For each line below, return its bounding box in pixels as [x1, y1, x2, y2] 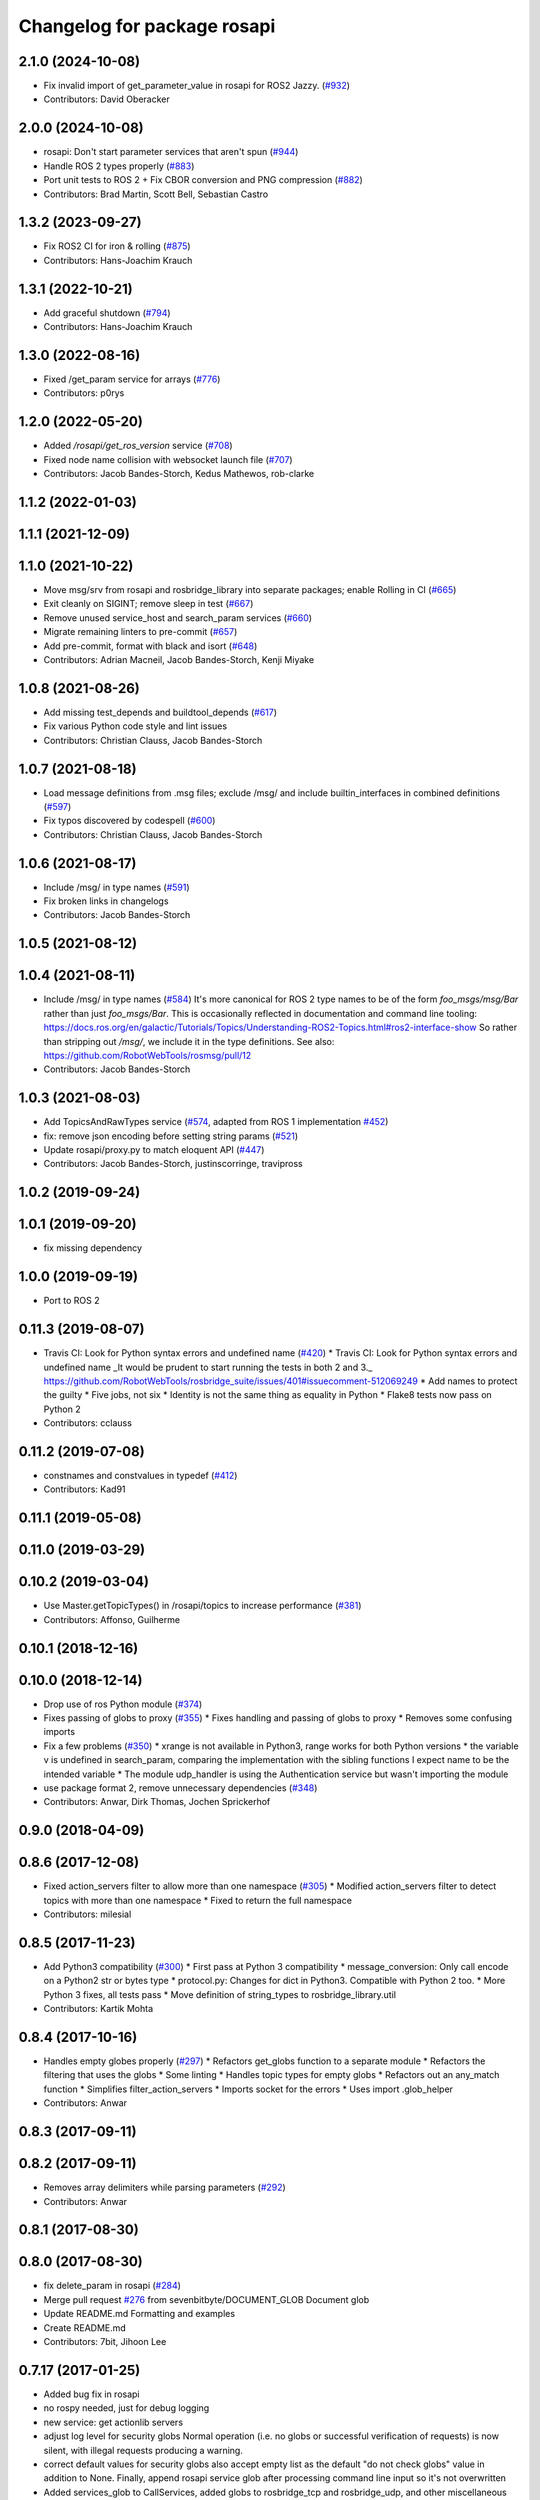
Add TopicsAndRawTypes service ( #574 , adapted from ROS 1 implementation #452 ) [43, 1116, 389, 1128]
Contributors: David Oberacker [43, 93, 170, 105]
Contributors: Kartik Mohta [43, 2003, 154, 2015]
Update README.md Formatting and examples [43, 2308, 235, 2320]
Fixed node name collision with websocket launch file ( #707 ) [43, 453, 294, 465]
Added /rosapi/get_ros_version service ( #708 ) [43, 440, 234, 452]
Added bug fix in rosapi [43, 2388, 140, 2400]
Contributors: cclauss [43, 1417, 132, 1429]
